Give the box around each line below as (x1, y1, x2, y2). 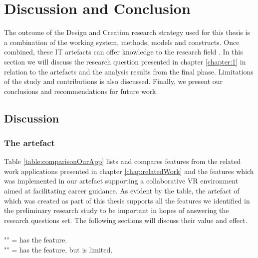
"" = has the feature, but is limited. (4, 244, 113, 254)
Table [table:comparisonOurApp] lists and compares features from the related (4, 156, 241, 166)
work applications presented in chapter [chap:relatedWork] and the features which (4, 165, 254, 176)
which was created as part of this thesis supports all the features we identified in (4, 195, 250, 205)
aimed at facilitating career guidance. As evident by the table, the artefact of (4, 185, 240, 196)
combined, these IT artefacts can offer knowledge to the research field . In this (4, 46, 243, 57)
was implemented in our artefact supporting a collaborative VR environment (4, 175, 239, 186)
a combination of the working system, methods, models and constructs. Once (4, 36, 240, 47)
